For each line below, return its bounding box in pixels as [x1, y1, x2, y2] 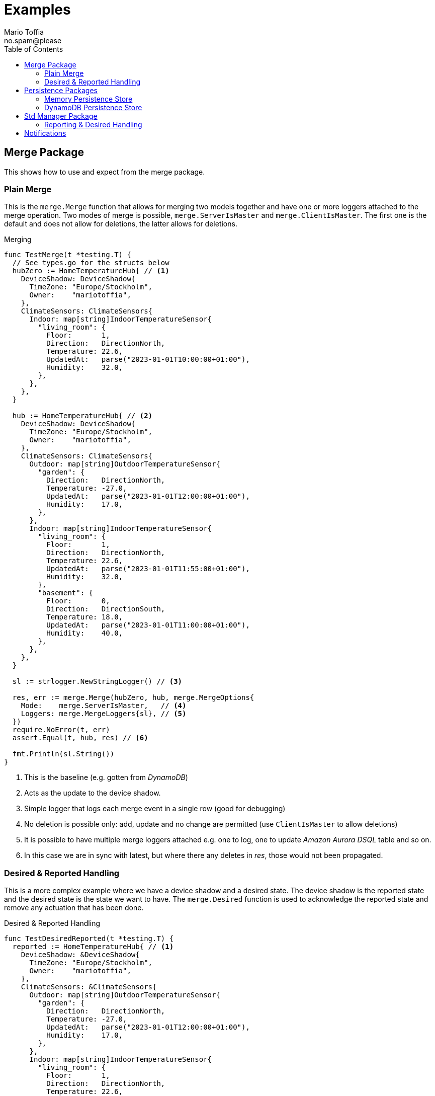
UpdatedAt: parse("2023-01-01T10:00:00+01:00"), [46, 355, 250, 364]
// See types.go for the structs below [12, 259, 169, 267]
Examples [4, 1, 71, 18]
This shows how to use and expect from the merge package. [4, 167, 205, 176]
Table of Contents [4, 44, 63, 53]
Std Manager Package [24, 111, 98, 120]
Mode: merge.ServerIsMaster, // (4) [21, 701, 187, 710]
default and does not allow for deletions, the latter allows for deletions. [4, 219, 237, 228]
